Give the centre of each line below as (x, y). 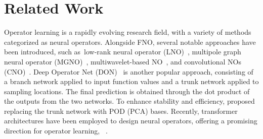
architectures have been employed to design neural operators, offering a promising (131, 121)
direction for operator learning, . (56, 131)
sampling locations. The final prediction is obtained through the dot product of (127, 91)
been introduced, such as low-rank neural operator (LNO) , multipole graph (123, 52)
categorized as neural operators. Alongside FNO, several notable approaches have (130, 42)
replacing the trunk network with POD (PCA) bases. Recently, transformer (121, 111)
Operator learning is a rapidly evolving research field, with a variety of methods (128, 32)
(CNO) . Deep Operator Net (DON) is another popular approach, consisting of (129, 71)
